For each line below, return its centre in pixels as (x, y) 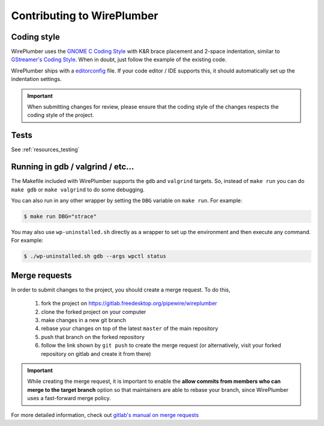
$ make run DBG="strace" (60, 216)
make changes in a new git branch (83, 320)
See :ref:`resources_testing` (45, 149)
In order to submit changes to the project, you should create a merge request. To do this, (121, 289)
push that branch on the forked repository (93, 337)
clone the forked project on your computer (94, 311)
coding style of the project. (61, 115)
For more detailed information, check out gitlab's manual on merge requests (105, 415)
